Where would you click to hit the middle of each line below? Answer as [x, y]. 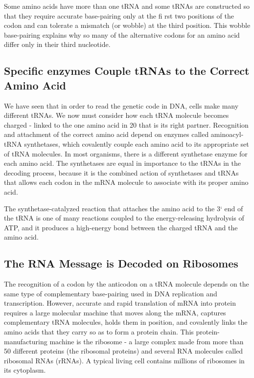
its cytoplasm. [25, 370]
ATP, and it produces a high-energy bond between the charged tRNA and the [121, 227]
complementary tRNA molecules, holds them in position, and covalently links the [126, 322]
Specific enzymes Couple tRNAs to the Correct [127, 71]
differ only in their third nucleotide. [57, 44]
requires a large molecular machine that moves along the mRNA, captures [115, 312]
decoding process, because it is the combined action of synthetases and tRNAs [121, 172]
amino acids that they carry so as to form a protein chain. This [99, 332]
